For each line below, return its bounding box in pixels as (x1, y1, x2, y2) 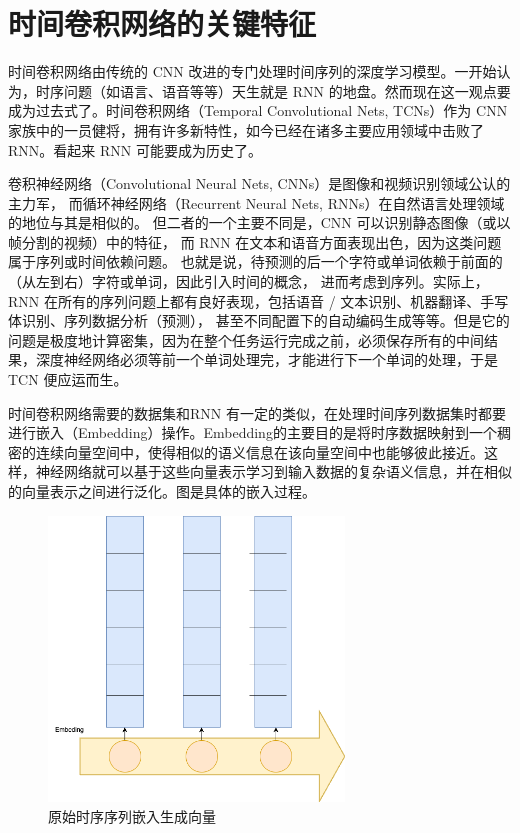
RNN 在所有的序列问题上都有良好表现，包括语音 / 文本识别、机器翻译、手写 (8, 290, 509, 311)
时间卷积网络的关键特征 (8, 3, 317, 44)
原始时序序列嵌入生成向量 (48, 805, 216, 826)
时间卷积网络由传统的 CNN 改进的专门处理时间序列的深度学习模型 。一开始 (8, 61, 497, 82)
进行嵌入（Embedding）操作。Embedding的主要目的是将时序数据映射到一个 (8, 422, 497, 443)
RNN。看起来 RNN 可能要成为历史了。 (8, 139, 262, 160)
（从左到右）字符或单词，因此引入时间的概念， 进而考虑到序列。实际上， (8, 271, 489, 292)
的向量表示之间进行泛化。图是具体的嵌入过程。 (8, 481, 316, 501)
